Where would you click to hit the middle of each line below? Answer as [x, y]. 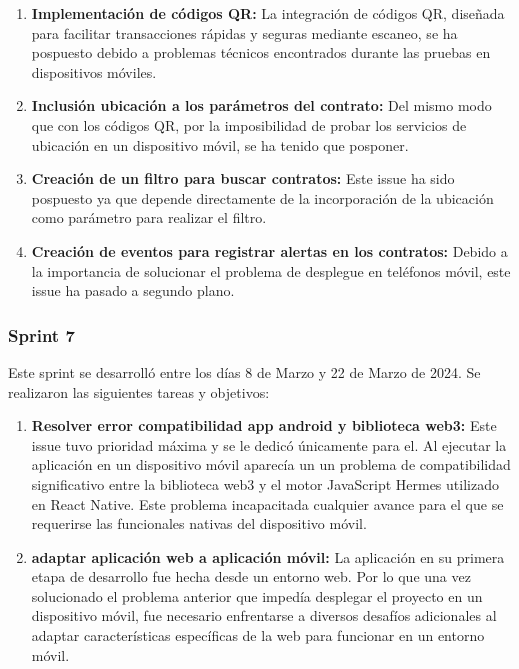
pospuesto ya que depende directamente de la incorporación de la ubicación [262, 197]
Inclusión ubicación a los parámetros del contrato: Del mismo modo [261, 105]
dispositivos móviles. [94, 71]
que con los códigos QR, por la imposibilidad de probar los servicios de [249, 124]
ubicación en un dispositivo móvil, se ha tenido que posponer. [220, 144]
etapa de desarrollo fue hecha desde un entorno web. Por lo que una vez [251, 576]
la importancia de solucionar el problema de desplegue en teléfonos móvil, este [271, 270]
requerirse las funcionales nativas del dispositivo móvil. [199, 523]
